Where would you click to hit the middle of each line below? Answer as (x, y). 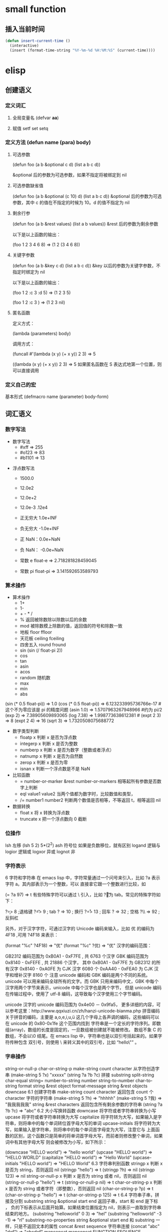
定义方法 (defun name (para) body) (48, 143)
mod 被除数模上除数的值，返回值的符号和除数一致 (71, 626)
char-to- (144, 1080)
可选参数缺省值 (28, 185)
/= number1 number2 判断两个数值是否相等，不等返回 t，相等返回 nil (90, 800)
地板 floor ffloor (36, 632)
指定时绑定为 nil (28, 272)
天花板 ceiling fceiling (42, 639)
